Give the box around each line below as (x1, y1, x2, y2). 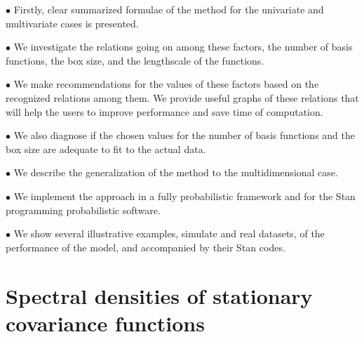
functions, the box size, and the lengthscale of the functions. (6, 53, 264, 67)
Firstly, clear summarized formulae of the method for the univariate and (13, 2, 324, 16)
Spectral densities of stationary (6, 281, 313, 310)
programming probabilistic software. (6, 202, 161, 217)
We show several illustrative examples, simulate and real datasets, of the (13, 226, 325, 241)
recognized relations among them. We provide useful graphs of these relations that (6, 90, 359, 105)
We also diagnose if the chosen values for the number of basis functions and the (13, 128, 355, 143)
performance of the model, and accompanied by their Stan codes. (6, 239, 285, 254)
